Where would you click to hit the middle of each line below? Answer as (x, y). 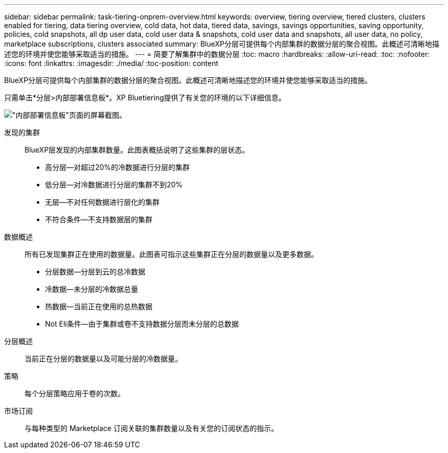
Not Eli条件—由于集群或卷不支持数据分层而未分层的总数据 (142, 324)
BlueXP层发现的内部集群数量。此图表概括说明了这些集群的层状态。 (137, 150)
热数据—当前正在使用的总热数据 (99, 306)
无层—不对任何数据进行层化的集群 (102, 202)
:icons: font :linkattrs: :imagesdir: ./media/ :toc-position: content (111, 63)
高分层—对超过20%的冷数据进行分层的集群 (118, 167)
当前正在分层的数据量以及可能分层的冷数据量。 (103, 359)
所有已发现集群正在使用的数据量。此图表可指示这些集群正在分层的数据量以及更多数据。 (171, 254)
